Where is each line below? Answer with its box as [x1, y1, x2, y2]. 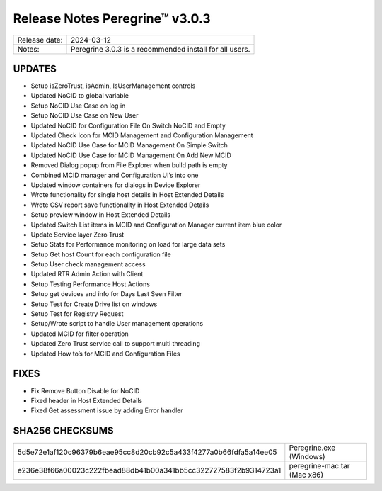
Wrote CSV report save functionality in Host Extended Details [30, 201, 209, 209]
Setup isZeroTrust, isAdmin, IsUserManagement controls [30, 81, 196, 90]
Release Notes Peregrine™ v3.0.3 [13, 11, 212, 26]
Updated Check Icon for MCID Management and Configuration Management [30, 131, 254, 140]
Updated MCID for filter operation [30, 329, 129, 338]
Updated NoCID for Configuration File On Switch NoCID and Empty [30, 121, 226, 130]
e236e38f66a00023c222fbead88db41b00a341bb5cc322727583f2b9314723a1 [17, 465, 282, 475]
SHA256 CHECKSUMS [13, 425, 114, 437]
